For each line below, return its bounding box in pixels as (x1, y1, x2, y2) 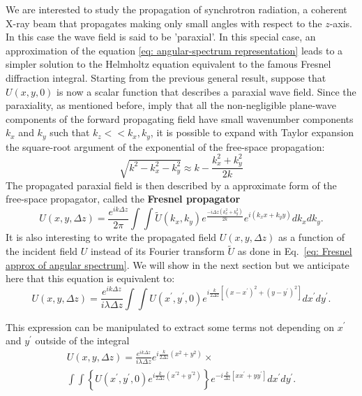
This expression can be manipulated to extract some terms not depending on (6, 319, 335, 334)
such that (50, 125, 90, 140)
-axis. (329, 15, 352, 30)
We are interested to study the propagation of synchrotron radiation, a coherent (6, 2, 347, 16)
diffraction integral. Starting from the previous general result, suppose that (6, 70, 326, 85)
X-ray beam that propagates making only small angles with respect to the (6, 15, 322, 30)
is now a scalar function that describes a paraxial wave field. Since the (56, 84, 356, 98)
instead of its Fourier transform (90, 244, 225, 258)
